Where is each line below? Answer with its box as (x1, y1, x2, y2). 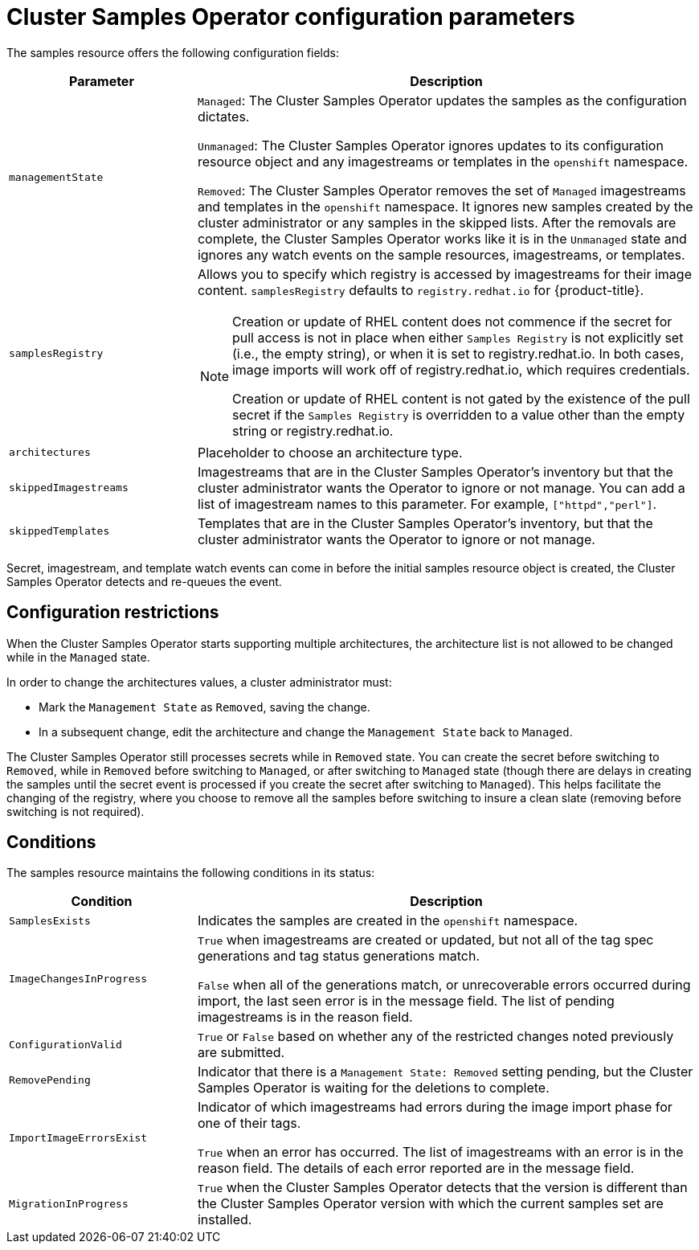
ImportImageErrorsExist (9, 1131, 148, 1144)
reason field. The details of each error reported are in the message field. (197, 1160, 635, 1177)
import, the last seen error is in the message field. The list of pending (197, 993, 615, 1010)
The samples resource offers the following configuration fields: (6, 45, 339, 59)
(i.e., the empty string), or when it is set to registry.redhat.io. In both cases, (231, 345, 685, 362)
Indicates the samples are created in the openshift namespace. (197, 912, 578, 929)
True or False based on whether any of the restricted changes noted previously (197, 1028, 674, 1045)
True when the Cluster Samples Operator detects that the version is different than (197, 1179, 688, 1196)
